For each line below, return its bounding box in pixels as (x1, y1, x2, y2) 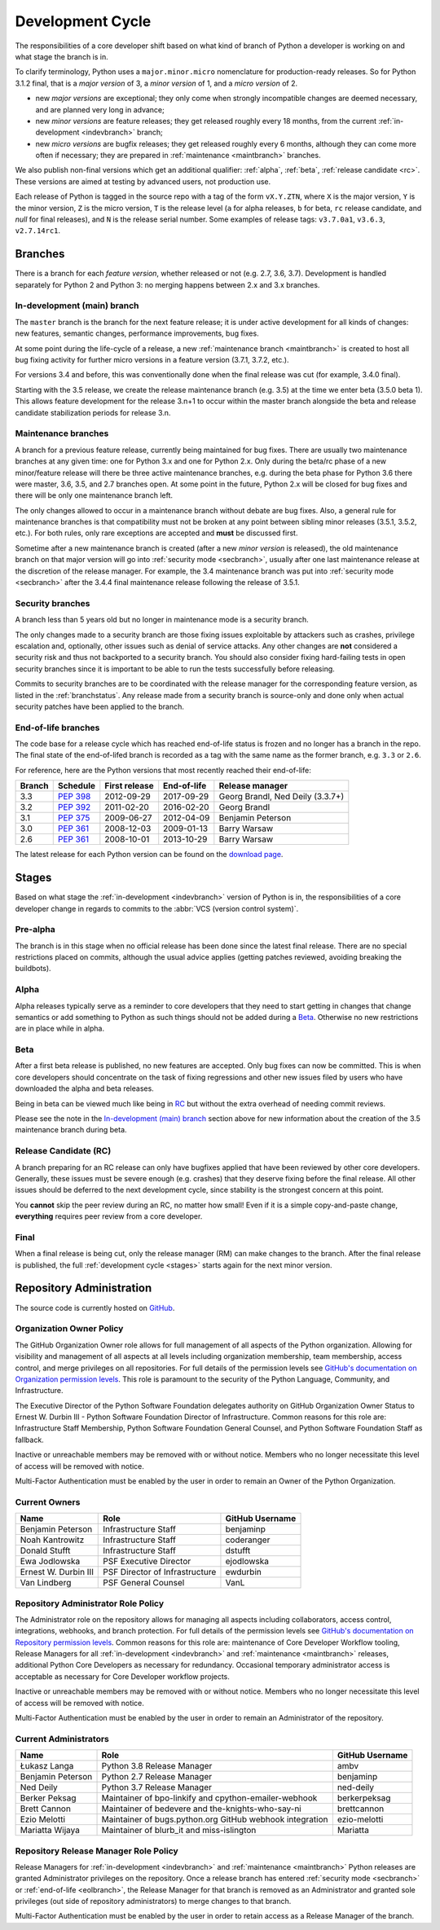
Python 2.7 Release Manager (101, 1771, 212, 1783)
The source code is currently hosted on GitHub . (15, 1303, 175, 1312)
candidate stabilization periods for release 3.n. (15, 407, 171, 417)
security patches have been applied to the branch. (15, 701, 185, 711)
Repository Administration (15, 1282, 152, 1295)
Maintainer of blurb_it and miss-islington (101, 1825, 257, 1836)
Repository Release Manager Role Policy (15, 1845, 178, 1857)
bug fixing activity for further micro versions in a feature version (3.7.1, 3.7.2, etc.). (15, 355, 289, 365)
